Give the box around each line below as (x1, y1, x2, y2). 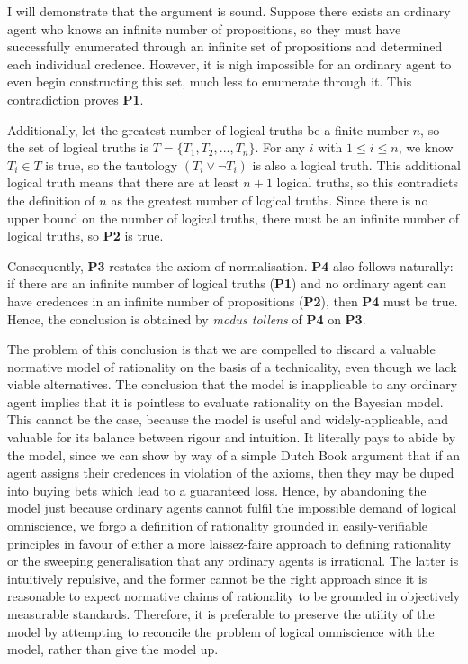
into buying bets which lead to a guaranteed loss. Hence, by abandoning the (7, 480, 427, 499)
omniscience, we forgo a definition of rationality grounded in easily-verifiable (7, 516, 428, 535)
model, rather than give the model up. (7, 640, 219, 659)
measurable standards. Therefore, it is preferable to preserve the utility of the (7, 605, 435, 623)
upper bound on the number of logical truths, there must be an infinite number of (7, 208, 460, 227)
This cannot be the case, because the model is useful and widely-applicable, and (7, 410, 448, 429)
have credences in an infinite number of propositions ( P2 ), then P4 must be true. (7, 291, 458, 310)
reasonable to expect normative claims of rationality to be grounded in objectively (7, 587, 461, 605)
